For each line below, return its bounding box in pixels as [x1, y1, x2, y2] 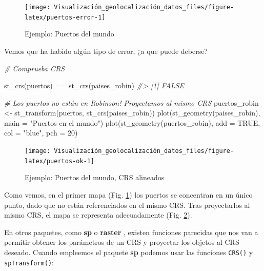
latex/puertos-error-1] [25, 13, 106, 21]
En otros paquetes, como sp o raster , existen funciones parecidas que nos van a [4, 226, 258, 237]
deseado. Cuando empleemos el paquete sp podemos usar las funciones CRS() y [4, 246, 253, 257]
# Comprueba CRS [4, 63, 65, 73]
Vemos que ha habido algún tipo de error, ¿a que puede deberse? [4, 45, 208, 56]
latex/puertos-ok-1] [25, 157, 95, 165]
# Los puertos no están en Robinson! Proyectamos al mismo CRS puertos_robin [4, 97, 259, 108]
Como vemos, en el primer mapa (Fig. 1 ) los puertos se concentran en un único [4, 189, 253, 200]
